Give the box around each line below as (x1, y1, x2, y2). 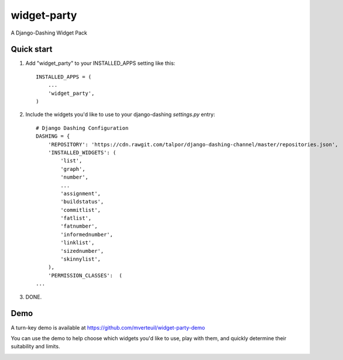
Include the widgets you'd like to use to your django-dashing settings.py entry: (25, 111, 215, 118)
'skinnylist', (60, 256, 101, 263)
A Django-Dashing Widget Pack (11, 29, 87, 36)
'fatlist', (60, 215, 92, 222)
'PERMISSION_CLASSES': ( (47, 272, 123, 279)
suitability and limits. (11, 343, 60, 350)
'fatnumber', (60, 223, 98, 229)
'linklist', (60, 239, 95, 246)
